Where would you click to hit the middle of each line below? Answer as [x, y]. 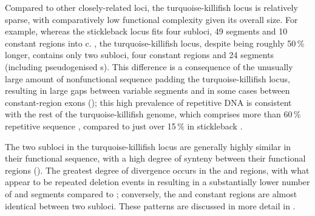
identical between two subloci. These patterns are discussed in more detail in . [150, 205]
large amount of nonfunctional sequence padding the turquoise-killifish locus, [147, 78]
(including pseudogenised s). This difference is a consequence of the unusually [149, 66]
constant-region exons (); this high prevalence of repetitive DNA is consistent [148, 102]
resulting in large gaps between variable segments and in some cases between [147, 90]
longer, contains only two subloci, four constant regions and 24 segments [140, 55]
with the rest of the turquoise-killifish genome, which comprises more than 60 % [153, 114]
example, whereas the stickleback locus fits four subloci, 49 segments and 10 [146, 31]
